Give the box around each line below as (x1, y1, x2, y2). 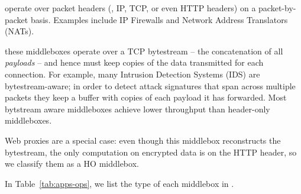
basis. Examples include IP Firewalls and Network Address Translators (30, 13, 288, 25)
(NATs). (5, 25, 34, 37)
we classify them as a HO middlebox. (5, 157, 139, 170)
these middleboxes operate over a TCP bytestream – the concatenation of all (5, 44, 283, 57)
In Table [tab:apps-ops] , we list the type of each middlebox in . (5, 177, 234, 189)
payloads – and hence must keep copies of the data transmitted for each (5, 56, 264, 69)
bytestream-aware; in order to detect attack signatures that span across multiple (5, 79, 296, 92)
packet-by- (258, 2, 296, 14)
